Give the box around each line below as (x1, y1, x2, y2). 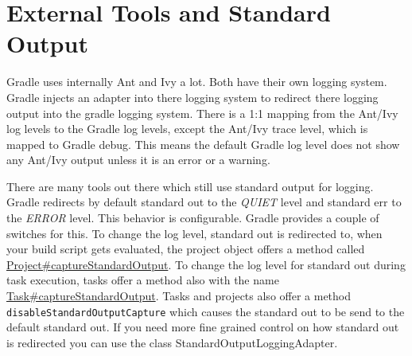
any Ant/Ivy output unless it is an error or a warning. (6, 151, 270, 168)
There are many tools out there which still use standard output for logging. (6, 178, 374, 194)
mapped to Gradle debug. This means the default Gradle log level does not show (6, 135, 400, 152)
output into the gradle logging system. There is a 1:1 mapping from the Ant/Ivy (6, 104, 398, 121)
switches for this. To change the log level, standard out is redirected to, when (6, 225, 383, 241)
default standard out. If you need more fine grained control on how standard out (6, 319, 399, 335)
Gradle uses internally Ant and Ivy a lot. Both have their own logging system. (6, 73, 387, 90)
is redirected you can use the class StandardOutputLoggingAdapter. (6, 334, 338, 350)
